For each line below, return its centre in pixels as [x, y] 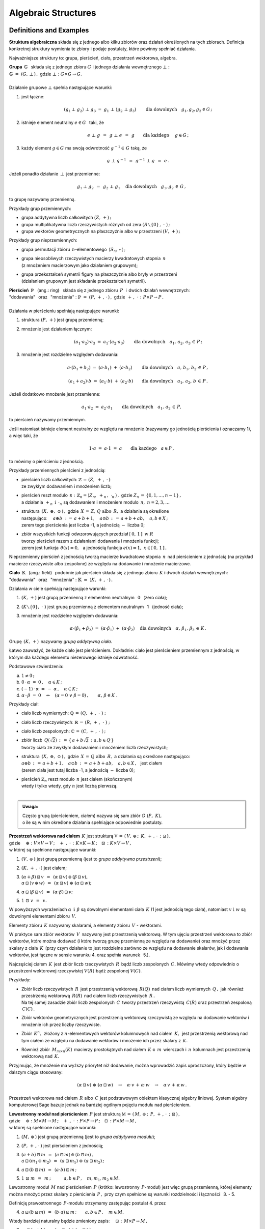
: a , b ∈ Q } [103, 740]
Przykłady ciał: [24, 704]
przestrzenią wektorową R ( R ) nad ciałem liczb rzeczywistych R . [88, 996]
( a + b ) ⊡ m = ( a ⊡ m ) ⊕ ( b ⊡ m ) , [57, 1155]
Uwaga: [30, 807]
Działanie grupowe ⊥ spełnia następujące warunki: [61, 88]
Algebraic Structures [53, 13]
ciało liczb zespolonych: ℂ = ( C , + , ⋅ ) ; [64, 731]
